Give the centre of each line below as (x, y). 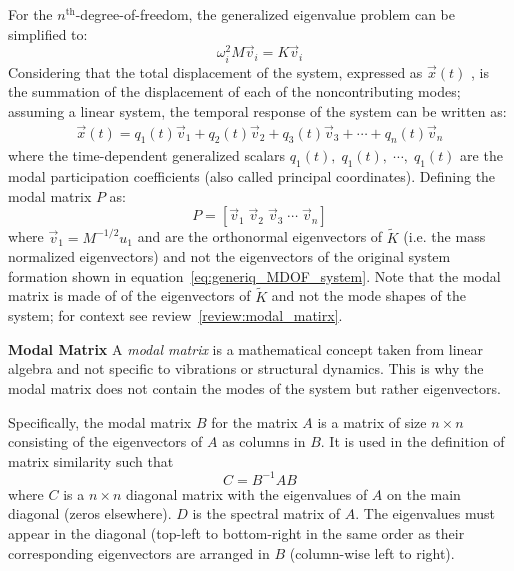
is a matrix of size (372, 421)
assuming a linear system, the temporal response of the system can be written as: (257, 110)
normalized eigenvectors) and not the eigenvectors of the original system (229, 256)
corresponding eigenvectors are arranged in (139, 552)
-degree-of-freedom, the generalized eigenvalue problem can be (265, 14)
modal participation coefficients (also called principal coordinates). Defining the (252, 176)
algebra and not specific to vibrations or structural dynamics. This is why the (246, 368)
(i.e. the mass (444, 236)
